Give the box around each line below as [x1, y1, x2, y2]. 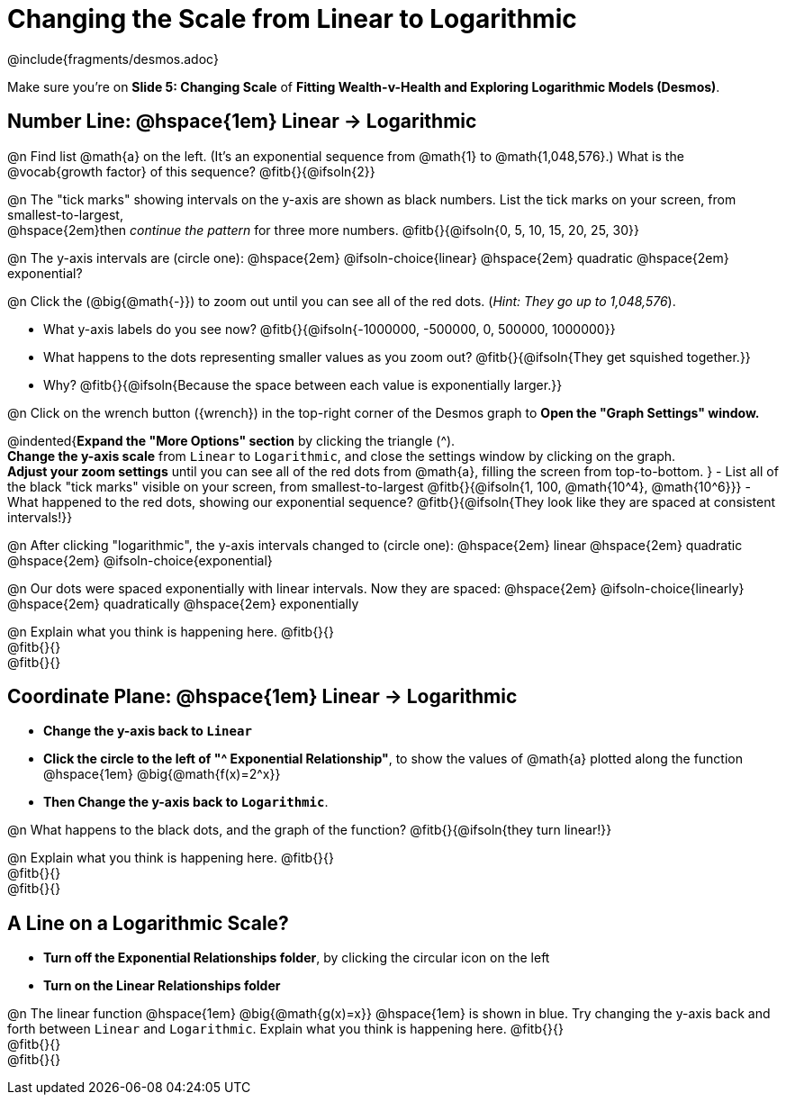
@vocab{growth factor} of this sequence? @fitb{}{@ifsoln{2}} [7, 163, 375, 179]
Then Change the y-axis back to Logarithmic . [43, 794, 329, 810]
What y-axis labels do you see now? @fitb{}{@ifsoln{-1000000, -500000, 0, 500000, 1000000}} [43, 321, 616, 337]
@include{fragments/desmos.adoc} [7, 50, 219, 67]
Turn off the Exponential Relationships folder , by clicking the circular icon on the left [43, 950, 550, 966]
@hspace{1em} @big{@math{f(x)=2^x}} [43, 766, 281, 782]
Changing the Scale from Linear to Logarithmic [7, 4, 577, 34]
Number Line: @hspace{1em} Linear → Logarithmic [7, 110, 477, 133]
